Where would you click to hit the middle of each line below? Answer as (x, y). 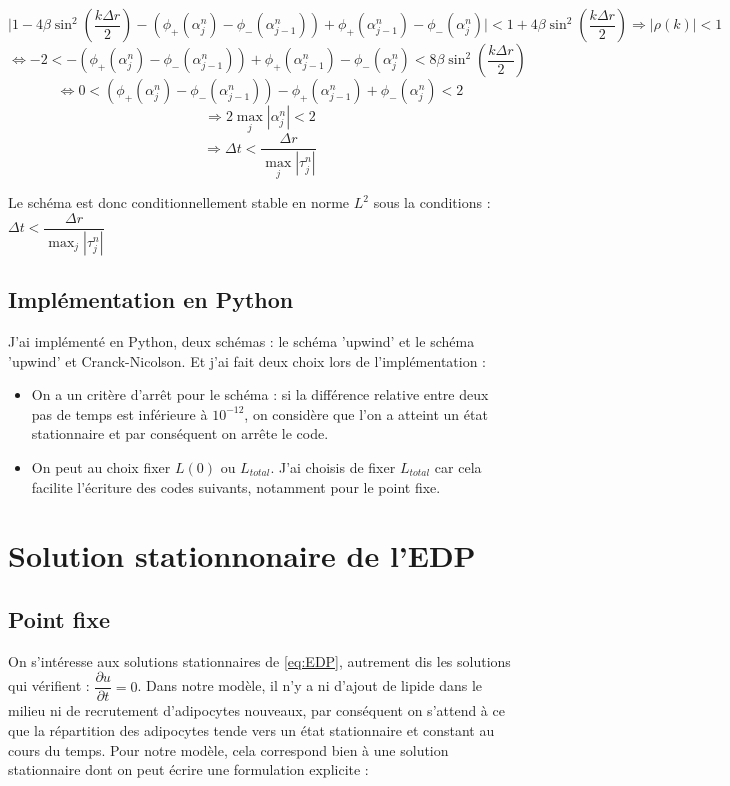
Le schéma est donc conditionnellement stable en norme (179, 202)
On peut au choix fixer (101, 467)
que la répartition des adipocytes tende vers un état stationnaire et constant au (251, 730)
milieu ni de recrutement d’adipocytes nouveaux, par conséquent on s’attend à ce (256, 710)
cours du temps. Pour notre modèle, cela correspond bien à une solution (228, 749)
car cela (458, 467)
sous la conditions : (432, 202)
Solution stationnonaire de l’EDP (242, 555)
